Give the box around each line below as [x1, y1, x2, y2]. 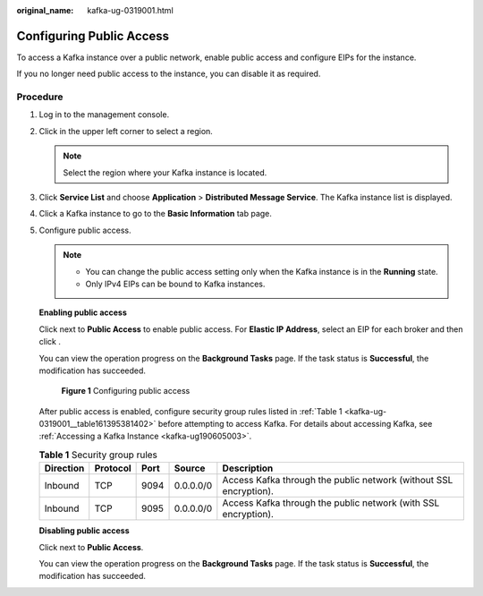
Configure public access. [38, 225, 131, 235]
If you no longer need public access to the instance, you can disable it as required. [16, 68, 321, 80]
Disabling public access [38, 525, 130, 536]
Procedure [16, 90, 64, 103]
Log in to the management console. [38, 109, 170, 120]
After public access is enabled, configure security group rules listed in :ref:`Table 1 [38, 405, 343, 416]
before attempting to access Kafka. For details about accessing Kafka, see [157, 419, 433, 430]
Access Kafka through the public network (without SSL [222, 474, 453, 487]
